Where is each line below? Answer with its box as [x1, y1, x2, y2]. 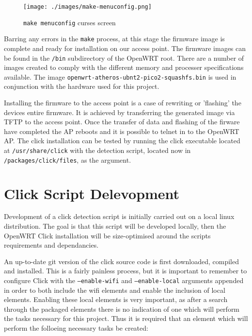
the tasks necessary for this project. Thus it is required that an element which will [4, 313, 248, 323]
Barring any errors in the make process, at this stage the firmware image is [4, 34, 225, 44]
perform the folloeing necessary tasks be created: [4, 323, 148, 333]
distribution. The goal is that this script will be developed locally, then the [4, 221, 226, 231]
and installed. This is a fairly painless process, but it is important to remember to [4, 266, 247, 276]
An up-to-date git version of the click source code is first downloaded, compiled [4, 256, 239, 266]
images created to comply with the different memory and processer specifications [4, 62, 244, 72]
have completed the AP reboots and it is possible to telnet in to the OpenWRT [4, 126, 239, 136]
